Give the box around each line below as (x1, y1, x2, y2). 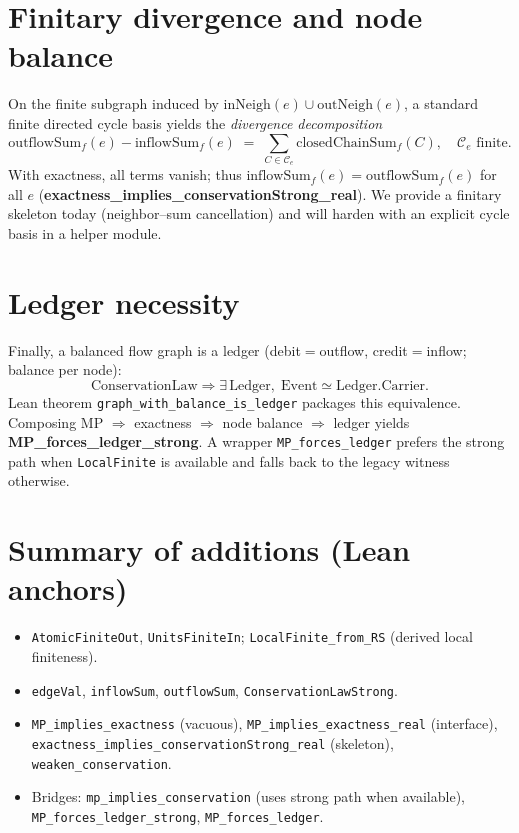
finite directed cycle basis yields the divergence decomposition (8, 112, 383, 133)
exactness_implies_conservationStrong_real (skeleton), (31, 732, 394, 753)
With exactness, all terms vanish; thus (8, 164, 242, 185)
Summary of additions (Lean (8, 529, 411, 570)
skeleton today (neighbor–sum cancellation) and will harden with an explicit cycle (8, 203, 510, 224)
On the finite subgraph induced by (8, 93, 219, 114)
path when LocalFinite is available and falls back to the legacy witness (8, 450, 450, 471)
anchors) (8, 568, 128, 609)
